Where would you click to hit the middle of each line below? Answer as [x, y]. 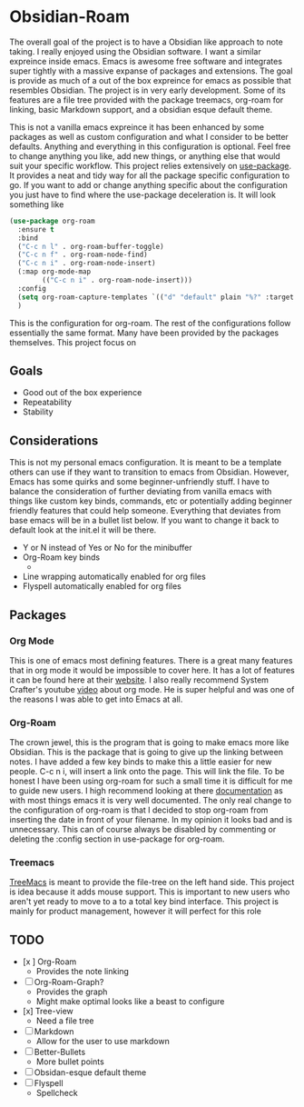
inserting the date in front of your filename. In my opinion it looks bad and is [151, 820]
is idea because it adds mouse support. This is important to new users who [150, 892]
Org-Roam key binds [61, 557]
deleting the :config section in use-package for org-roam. [117, 839]
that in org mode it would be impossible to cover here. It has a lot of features [152, 670]
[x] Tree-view [48, 1012]
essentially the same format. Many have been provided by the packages [144, 333]
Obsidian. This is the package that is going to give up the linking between [147, 753]
